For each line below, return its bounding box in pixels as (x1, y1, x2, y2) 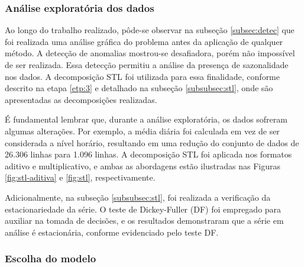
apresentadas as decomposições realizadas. (5, 93, 157, 105)
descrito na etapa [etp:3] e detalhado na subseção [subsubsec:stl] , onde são (5, 82, 273, 94)
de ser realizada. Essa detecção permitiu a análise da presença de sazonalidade (5, 59, 289, 70)
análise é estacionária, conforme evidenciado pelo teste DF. (5, 226, 219, 238)
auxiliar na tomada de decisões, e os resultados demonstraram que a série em (5, 214, 284, 227)
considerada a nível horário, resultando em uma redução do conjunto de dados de (5, 136, 299, 149)
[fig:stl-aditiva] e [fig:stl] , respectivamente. (5, 171, 156, 184)
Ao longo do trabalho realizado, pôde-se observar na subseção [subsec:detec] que (5, 24, 295, 36)
